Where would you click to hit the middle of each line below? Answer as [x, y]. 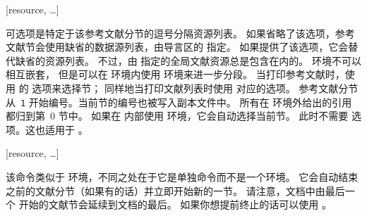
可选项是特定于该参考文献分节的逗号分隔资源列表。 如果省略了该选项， [170, 33]
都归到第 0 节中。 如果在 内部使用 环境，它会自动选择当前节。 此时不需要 [177, 116]
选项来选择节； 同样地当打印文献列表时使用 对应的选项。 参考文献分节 [195, 88]
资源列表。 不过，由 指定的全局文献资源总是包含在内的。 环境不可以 [203, 60]
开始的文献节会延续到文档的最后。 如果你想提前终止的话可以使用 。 [175, 204]
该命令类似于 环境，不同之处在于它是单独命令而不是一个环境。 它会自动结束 [182, 177]
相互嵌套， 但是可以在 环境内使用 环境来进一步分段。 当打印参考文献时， [175, 74]
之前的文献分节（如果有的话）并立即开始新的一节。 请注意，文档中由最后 [175, 190]
